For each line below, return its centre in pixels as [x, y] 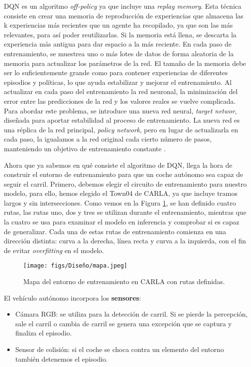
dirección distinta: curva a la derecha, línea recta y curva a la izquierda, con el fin [125, 241]
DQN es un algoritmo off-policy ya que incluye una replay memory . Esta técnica [123, 6]
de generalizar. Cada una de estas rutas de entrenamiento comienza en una [115, 231]
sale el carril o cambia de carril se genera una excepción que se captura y [124, 323]
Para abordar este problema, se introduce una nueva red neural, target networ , [120, 110]
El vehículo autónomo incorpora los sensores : [73, 297]
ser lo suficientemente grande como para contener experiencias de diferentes [116, 72]
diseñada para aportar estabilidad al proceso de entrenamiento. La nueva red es [122, 120]
